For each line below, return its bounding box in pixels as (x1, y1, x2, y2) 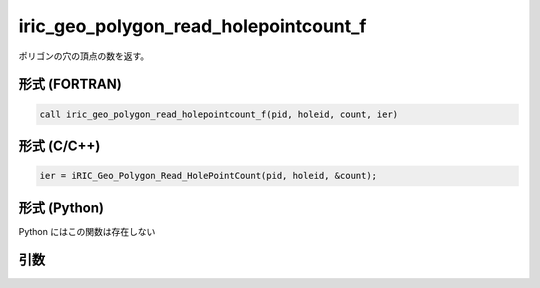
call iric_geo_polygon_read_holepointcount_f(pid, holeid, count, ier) (39, 108, 399, 120)
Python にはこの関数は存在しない (18, 225, 156, 237)
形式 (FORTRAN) (18, 76, 122, 93)
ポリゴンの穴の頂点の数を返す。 (18, 50, 150, 62)
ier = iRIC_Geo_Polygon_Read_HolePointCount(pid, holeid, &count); (39, 170, 378, 182)
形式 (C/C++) (18, 137, 101, 154)
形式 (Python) (18, 199, 105, 216)
